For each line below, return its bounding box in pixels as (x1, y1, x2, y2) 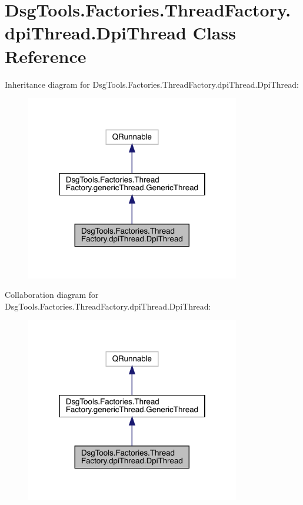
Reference (5, 44, 86, 68)
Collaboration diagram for (5, 288, 99, 301)
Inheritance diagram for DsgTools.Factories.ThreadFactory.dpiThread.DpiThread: (5, 78, 299, 90)
